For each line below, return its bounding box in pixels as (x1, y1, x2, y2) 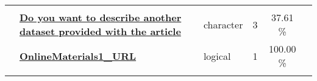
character (203, 17, 243, 31)
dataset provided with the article (20, 24, 181, 38)
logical (203, 48, 231, 63)
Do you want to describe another (20, 10, 182, 24)
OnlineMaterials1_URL (20, 48, 137, 63)
